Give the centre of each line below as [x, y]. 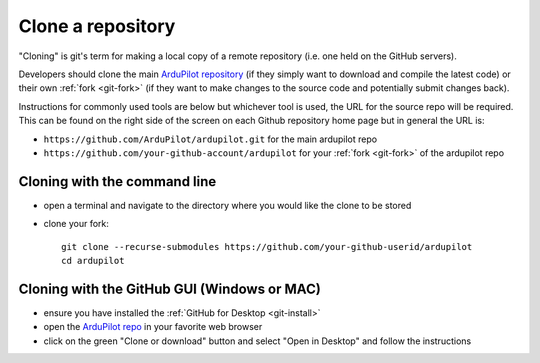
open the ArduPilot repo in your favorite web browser [153, 327]
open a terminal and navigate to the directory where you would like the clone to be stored [227, 205]
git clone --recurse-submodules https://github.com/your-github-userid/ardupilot [267, 246]
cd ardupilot [93, 260]
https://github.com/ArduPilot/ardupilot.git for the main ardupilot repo [210, 139]
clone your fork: [76, 224]
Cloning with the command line [117, 181]
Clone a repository [97, 26]
